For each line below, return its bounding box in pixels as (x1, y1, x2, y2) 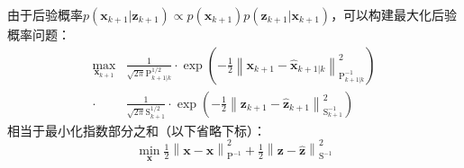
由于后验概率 (7, 5, 83, 23)
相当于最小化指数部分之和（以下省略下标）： (7, 120, 266, 139)
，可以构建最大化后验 (331, 5, 458, 23)
